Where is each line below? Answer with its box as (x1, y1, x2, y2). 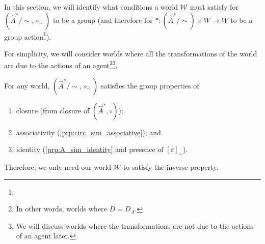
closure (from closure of (16, 105, 90, 115)
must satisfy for (190, 2, 238, 12)
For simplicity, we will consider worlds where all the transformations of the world (4, 48, 257, 58)
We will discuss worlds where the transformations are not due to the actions (16, 220, 254, 231)
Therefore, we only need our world (4, 162, 112, 172)
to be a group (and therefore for (52, 14, 153, 25)
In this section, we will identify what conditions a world (4, 2, 178, 12)
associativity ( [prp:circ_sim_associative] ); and (16, 127, 161, 137)
